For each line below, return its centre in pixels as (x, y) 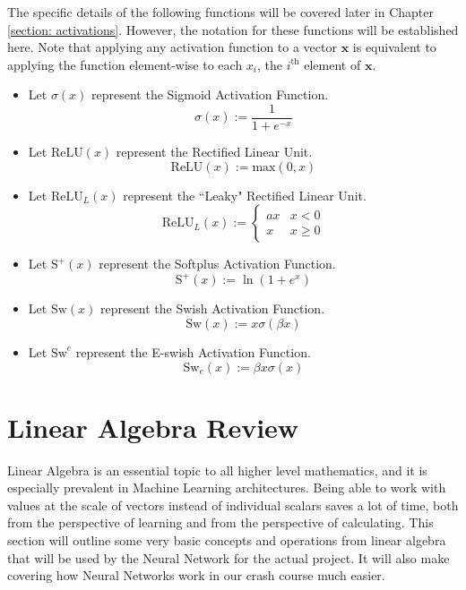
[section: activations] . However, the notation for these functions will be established (233, 29)
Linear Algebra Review (153, 427)
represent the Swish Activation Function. (212, 308)
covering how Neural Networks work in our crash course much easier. (196, 575)
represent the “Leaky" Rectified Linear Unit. (245, 195)
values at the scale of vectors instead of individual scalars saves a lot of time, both (233, 504)
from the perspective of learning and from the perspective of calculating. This (220, 522)
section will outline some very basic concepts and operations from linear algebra (227, 540)
